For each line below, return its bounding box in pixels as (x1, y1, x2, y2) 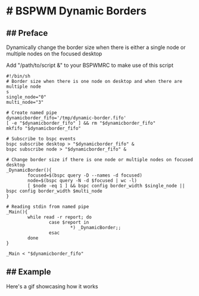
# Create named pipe (6, 110, 58, 116)
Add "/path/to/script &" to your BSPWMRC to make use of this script (6, 61, 174, 69)
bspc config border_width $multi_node (6, 188, 102, 194)
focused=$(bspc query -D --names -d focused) (27, 172, 143, 178)
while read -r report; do (27, 214, 92, 220)
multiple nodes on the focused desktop (6, 50, 102, 57)
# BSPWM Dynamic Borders (6, 4, 147, 18)
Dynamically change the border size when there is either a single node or (6, 44, 186, 51)
